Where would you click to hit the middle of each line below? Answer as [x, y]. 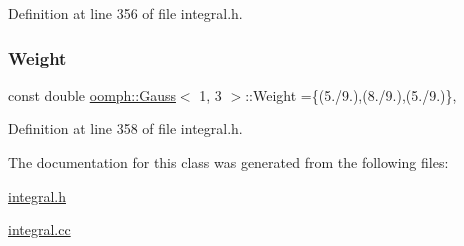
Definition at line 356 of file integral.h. [125, 13]
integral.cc [39, 229]
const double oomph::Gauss [92, 94]
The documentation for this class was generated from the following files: [228, 162]
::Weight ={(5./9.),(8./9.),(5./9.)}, [351, 94]
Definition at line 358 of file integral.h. [125, 128]
